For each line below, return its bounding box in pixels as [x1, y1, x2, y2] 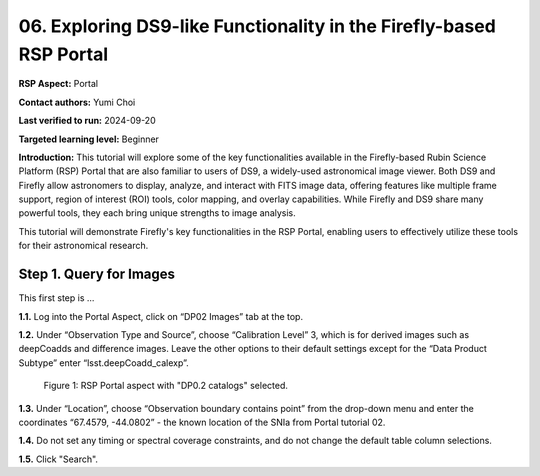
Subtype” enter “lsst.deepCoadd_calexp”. [18, 356, 189, 369]
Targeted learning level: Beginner [18, 133, 160, 145]
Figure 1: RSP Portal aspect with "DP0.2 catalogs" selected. [43, 380, 289, 392]
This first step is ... [18, 292, 95, 304]
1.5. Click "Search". [18, 453, 99, 465]
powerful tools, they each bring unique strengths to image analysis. [18, 207, 297, 219]
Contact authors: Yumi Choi [18, 96, 136, 108]
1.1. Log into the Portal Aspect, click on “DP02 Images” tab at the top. [18, 310, 304, 322]
